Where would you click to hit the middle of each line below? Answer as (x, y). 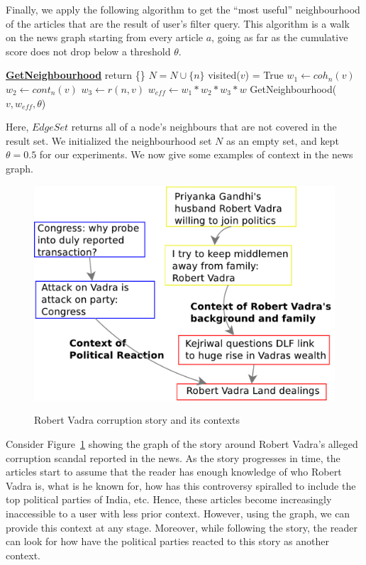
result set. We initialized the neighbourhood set (109, 140)
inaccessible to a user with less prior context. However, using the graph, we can (178, 513)
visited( (224, 75)
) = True (264, 75)
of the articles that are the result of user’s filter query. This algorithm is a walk (178, 23)
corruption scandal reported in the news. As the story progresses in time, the (173, 457)
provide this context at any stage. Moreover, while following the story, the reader (182, 527)
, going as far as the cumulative (280, 37)
